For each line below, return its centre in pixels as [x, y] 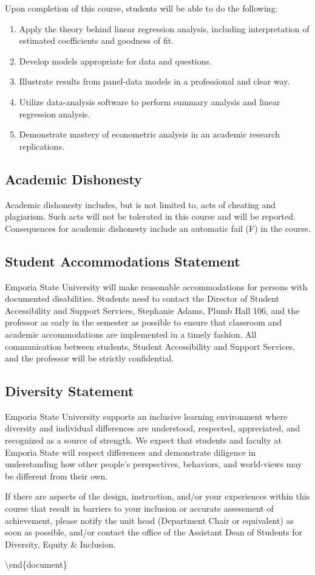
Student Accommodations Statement [123, 261]
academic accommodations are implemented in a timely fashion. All [131, 334]
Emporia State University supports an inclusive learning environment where [146, 416]
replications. [42, 146]
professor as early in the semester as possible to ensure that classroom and [144, 322]
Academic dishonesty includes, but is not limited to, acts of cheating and [141, 204]
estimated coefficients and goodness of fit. [97, 40]
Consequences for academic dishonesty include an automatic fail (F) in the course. [158, 228]
